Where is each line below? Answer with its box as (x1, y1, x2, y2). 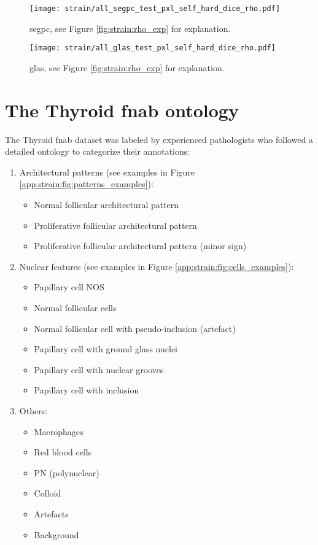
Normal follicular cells (34, 301, 117, 314)
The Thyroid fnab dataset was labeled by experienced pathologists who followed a (5, 133, 314, 145)
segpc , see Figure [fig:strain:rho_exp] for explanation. (29, 21, 231, 34)
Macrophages (34, 425, 83, 438)
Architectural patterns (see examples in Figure (19, 165, 195, 178)
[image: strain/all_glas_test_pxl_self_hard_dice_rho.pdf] (29, 44, 276, 53)
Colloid (34, 487, 61, 500)
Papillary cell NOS (34, 280, 104, 293)
